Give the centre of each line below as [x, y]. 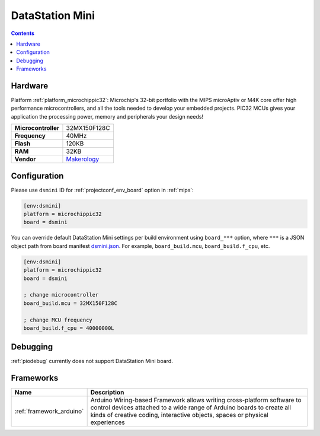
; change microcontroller [61, 295]
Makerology [83, 159]
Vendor [25, 159]
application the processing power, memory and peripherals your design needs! [107, 116]
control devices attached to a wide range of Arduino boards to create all [191, 408]
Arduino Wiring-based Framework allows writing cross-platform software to [196, 400]
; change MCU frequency [58, 320]
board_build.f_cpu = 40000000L [69, 328]
